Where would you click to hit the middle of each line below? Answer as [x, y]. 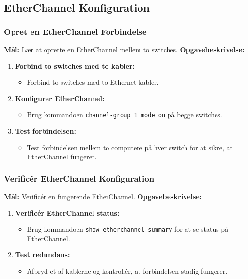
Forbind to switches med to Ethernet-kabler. [93, 82]
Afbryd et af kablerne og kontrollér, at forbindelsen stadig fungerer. [127, 271]
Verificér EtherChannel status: [67, 212]
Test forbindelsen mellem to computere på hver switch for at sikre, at [130, 147]
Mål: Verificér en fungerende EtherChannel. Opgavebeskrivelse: [103, 196]
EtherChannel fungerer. [62, 157]
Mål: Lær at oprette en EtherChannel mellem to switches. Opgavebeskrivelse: [124, 49]
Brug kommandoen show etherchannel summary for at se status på [128, 229]
